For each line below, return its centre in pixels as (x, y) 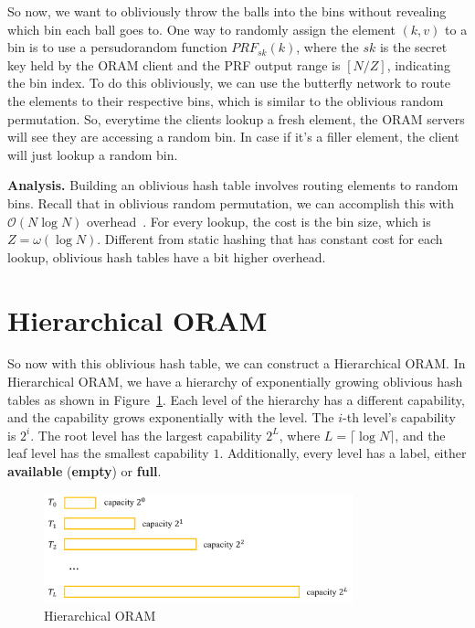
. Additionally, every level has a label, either (343, 453)
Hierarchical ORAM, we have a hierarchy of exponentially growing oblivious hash (235, 382)
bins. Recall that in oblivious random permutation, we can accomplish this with (231, 202)
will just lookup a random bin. (93, 154)
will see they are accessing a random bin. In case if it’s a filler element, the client (233, 137)
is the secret (413, 47)
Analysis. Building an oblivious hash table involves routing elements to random (233, 185)
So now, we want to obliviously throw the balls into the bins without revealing (227, 11)
